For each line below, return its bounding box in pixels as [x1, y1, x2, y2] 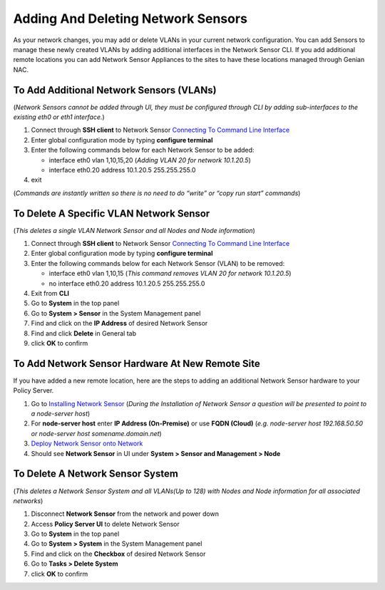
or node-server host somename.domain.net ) [31, 429, 162, 438]
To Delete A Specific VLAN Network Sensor [13, 207, 210, 219]
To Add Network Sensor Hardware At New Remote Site [13, 357, 260, 370]
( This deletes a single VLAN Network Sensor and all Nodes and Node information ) [13, 226, 256, 234]
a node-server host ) [31, 410, 91, 418]
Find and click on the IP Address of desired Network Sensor [31, 319, 208, 328]
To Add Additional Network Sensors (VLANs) [13, 84, 217, 96]
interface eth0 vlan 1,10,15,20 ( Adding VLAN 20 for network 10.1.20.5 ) [48, 155, 251, 164]
